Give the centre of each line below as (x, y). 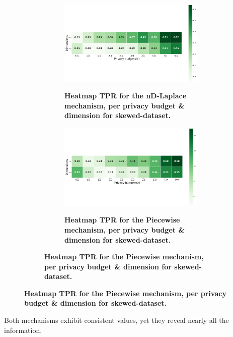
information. (23, 330)
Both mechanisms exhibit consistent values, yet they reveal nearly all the (116, 320)
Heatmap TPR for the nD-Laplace (126, 96)
